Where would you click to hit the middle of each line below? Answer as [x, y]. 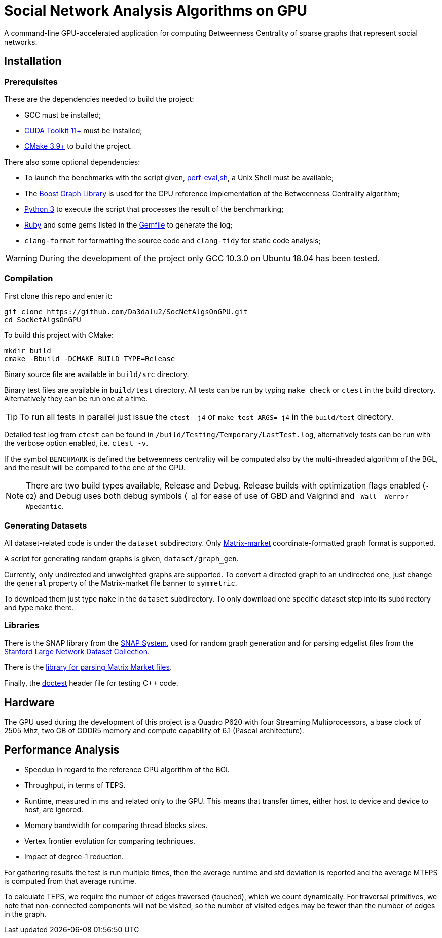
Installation [33, 61]
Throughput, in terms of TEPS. [75, 785]
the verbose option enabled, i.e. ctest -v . [76, 443]
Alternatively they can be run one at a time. [76, 398]
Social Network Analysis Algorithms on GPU [156, 11]
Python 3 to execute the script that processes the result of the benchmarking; [154, 209]
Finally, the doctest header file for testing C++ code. [91, 683]
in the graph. [25, 914]
